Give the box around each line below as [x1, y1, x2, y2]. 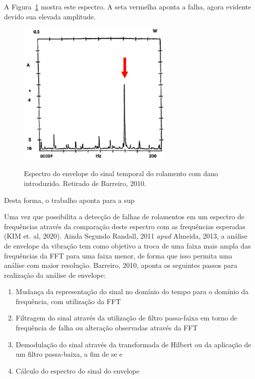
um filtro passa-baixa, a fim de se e [15, 349, 123, 359]
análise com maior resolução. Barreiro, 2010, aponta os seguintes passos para [4, 260, 238, 270]
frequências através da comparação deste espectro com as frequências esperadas [4, 221, 246, 231]
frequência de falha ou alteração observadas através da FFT [15, 322, 198, 333]
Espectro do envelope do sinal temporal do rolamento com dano [24, 168, 218, 179]
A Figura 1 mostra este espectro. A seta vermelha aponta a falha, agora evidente [4, 1, 252, 11]
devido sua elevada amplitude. [4, 11, 96, 21]
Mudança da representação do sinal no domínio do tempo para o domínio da [15, 286, 249, 297]
